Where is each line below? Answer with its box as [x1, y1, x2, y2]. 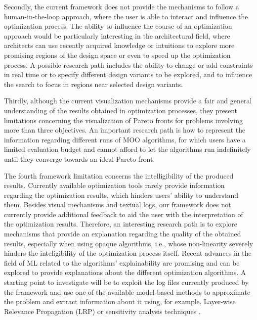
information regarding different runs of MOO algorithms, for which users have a [4, 134, 246, 144]
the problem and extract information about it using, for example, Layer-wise [4, 296, 236, 307]
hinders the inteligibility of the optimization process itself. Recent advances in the [4, 248, 252, 258]
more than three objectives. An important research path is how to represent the [4, 125, 246, 135]
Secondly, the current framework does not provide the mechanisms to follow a [4, 1, 239, 11]
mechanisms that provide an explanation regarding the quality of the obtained [4, 229, 241, 239]
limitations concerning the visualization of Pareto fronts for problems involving [4, 115, 243, 125]
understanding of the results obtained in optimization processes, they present [4, 105, 238, 115]
